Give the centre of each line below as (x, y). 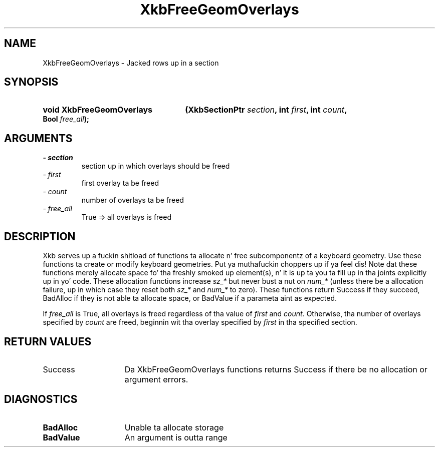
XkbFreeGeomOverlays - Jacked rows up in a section (131, 63)
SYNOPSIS (31, 82)
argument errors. (156, 379)
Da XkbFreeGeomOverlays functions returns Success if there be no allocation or (276, 369)
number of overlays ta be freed (133, 200)
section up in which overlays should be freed (156, 166)
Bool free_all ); (66, 119)
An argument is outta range (176, 437)
